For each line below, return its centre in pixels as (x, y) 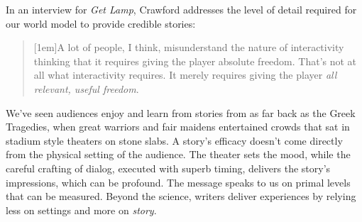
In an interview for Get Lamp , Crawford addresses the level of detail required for (181, 9)
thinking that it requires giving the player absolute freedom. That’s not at (195, 61)
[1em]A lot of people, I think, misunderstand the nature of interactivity (189, 47)
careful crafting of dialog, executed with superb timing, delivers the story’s (168, 168)
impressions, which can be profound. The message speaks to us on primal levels (178, 182)
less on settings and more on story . (81, 210)
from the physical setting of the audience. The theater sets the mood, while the (178, 154)
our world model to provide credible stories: (101, 23)
